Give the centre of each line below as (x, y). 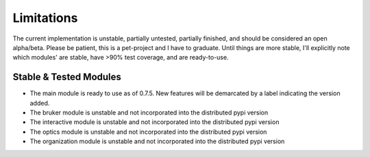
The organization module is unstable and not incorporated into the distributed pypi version (157, 141)
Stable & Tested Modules (67, 77)
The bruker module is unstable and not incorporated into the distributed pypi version (149, 112)
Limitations (45, 18)
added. (40, 103)
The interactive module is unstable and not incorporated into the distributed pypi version (155, 122)
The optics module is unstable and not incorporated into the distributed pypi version (148, 132)
